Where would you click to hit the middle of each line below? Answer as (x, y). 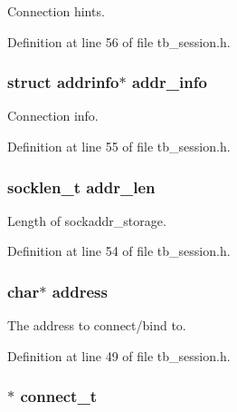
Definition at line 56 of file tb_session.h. (119, 41)
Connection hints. (56, 11)
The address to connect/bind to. (97, 325)
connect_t (58, 396)
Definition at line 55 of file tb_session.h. (119, 146)
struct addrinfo (63, 82)
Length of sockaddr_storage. (87, 220)
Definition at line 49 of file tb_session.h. (119, 355)
